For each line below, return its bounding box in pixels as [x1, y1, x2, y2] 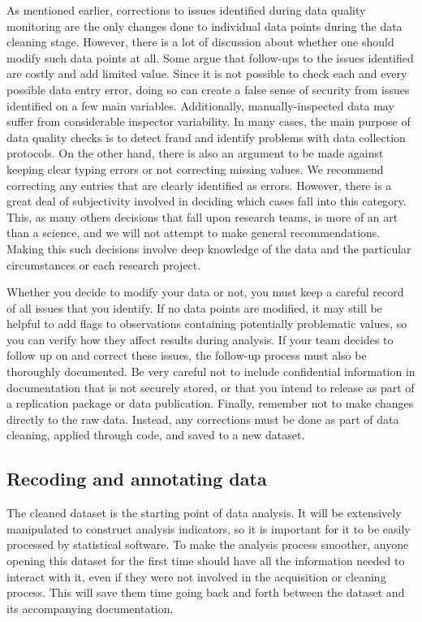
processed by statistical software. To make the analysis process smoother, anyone [6, 536, 409, 553]
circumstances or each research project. [6, 256, 201, 273]
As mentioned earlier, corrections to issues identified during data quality [6, 2, 366, 18]
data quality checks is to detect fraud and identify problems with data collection [6, 128, 406, 145]
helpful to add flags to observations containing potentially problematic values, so [6, 315, 407, 332]
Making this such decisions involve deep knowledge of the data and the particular [6, 240, 411, 257]
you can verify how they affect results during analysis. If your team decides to [6, 330, 394, 348]
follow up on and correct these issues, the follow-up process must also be [6, 347, 367, 364]
